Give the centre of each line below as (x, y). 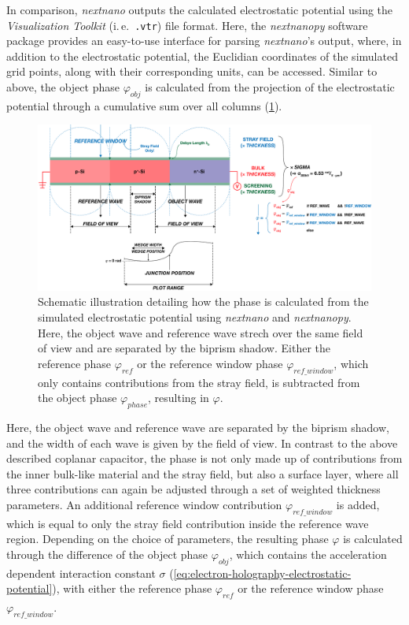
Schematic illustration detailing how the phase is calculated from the (203, 301)
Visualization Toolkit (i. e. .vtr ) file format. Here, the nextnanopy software (187, 25)
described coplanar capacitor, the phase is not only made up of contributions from (204, 458)
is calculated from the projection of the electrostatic (270, 87)
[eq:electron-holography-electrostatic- (262, 573)
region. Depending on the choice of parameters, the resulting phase (168, 539)
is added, (358, 504)
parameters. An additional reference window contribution (144, 504)
